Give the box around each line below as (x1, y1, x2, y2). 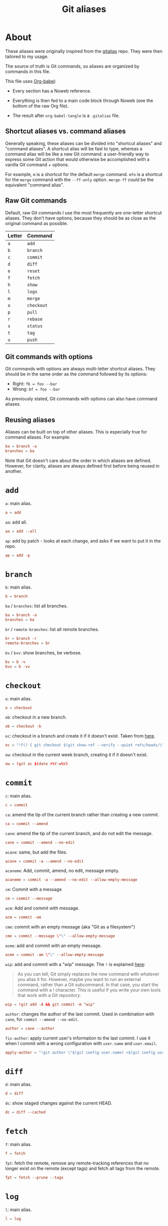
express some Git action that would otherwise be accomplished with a (5, 156, 150, 162)
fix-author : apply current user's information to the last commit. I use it (5, 1035, 151, 1041)
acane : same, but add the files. (5, 849, 67, 855)
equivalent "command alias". (5, 181, 64, 188)
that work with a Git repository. (17, 992, 81, 998)
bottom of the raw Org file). (12, 102, 69, 108)
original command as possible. (5, 220, 68, 226)
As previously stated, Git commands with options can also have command (5, 396, 157, 402)
